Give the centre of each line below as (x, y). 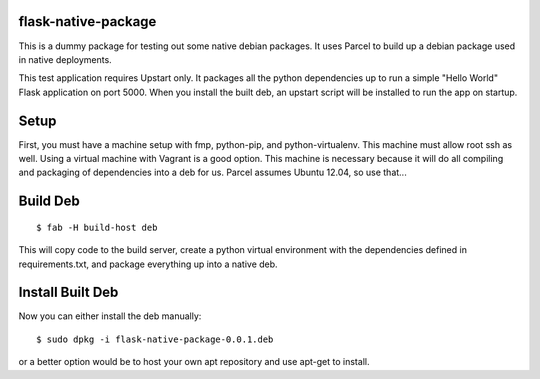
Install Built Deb (68, 292)
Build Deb (49, 201)
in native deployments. (65, 59)
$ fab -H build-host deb (97, 227)
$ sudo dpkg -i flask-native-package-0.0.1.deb (155, 339)
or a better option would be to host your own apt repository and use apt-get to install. (194, 362)
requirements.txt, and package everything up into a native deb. (148, 264)
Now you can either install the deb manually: (110, 316)
